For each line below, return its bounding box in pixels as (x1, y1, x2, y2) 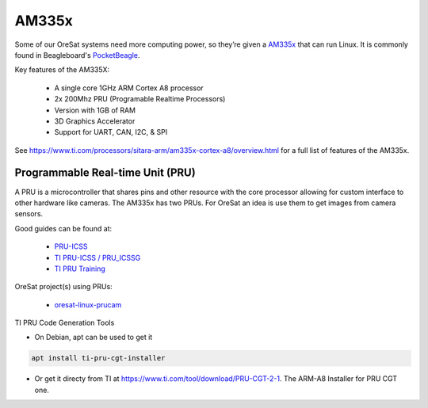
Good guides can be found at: (14, 223, 113, 233)
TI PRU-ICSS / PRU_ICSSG (54, 253, 141, 262)
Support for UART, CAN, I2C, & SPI (54, 128, 168, 137)
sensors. (14, 209, 44, 219)
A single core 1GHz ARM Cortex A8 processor (54, 83, 204, 93)
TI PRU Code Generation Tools (14, 318, 115, 328)
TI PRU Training (54, 264, 106, 273)
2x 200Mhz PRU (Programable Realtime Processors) (54, 94, 226, 104)
